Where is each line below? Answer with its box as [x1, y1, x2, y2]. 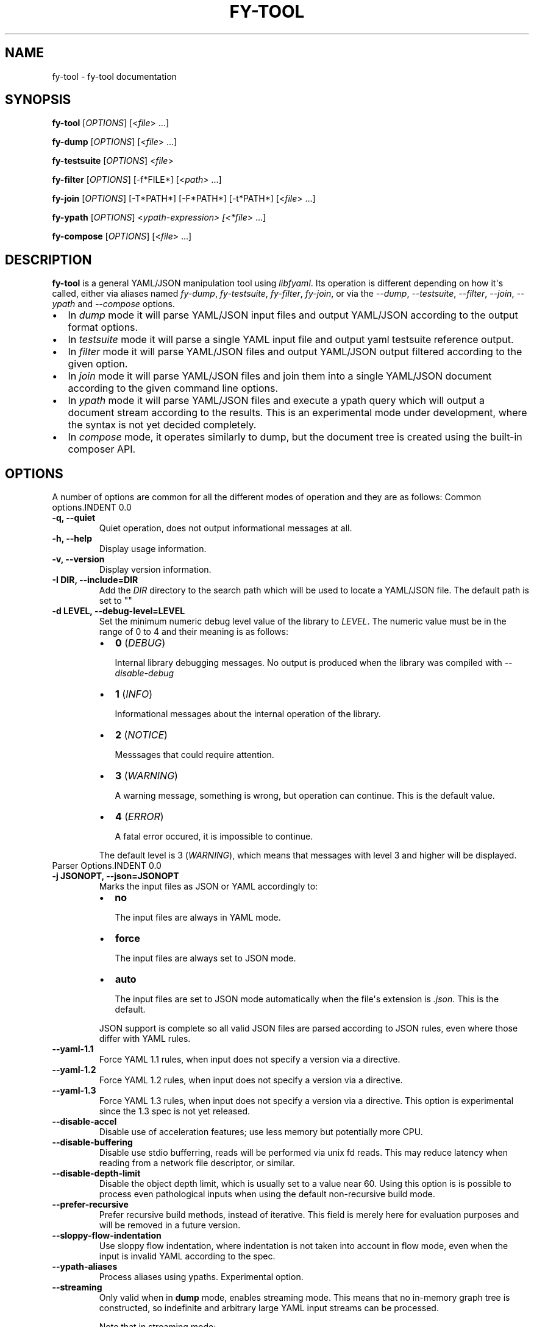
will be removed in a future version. [99, 1220, 241, 1231]
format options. [68, 321, 138, 334]
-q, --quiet [52, 512, 96, 523]
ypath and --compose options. [52, 299, 175, 310]
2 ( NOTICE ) [115, 729, 168, 741]
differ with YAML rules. [99, 1033, 191, 1044]
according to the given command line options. [68, 382, 279, 395]
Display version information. [99, 564, 212, 575]
